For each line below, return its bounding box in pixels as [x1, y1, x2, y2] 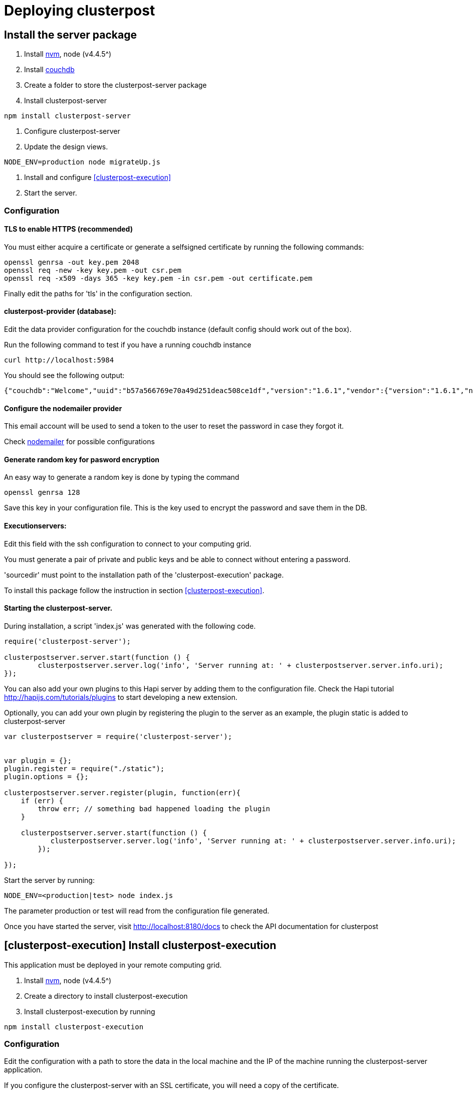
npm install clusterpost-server [4, 112, 131, 120]
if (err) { [21, 796, 64, 805]
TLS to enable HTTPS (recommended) [4, 225, 133, 234]
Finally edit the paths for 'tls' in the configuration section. [4, 289, 192, 298]
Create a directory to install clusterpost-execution [24, 991, 188, 1000]
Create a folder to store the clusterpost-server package [24, 81, 207, 90]
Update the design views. [24, 142, 108, 151]
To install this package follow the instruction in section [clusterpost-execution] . [4, 586, 265, 595]
